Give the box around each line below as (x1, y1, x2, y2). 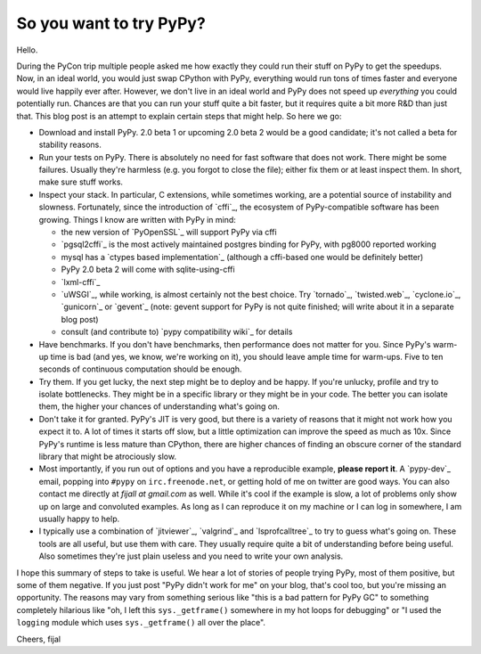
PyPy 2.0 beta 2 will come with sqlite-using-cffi (61, 264, 235, 275)
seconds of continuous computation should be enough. (38, 364, 242, 374)
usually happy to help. (38, 513, 120, 524)
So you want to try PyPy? (16, 13, 207, 33)
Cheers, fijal (16, 634, 61, 644)
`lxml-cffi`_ (61, 276, 101, 287)
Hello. (16, 45, 38, 55)
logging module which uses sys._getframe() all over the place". (16, 617, 266, 628)
